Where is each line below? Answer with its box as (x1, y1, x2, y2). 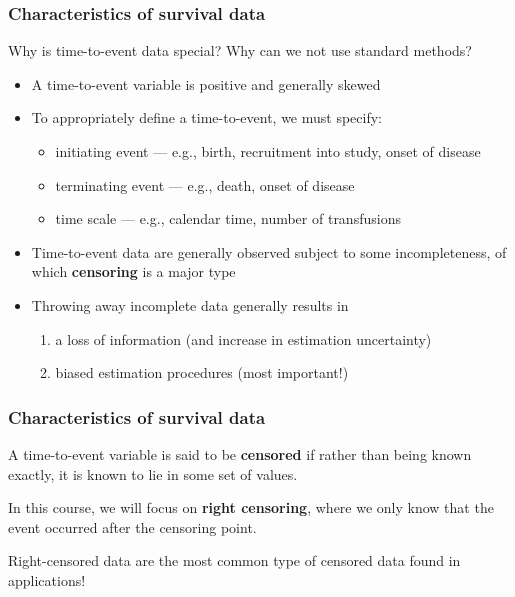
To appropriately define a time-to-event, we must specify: (31, 107, 383, 128)
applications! (8, 569, 86, 590)
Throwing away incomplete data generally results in (31, 294, 349, 315)
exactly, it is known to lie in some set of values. (8, 463, 298, 484)
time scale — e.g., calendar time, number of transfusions (55, 208, 401, 229)
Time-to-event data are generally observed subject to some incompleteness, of (31, 241, 507, 262)
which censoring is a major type (31, 261, 236, 282)
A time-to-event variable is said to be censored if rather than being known (8, 443, 472, 464)
